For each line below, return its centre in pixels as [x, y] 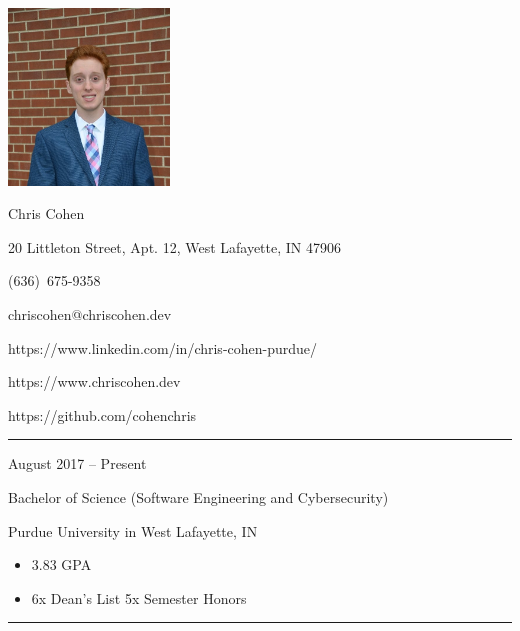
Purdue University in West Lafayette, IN [133, 530]
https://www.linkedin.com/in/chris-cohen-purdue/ [163, 347]
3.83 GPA [61, 564]
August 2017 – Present [77, 463]
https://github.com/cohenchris [102, 414]
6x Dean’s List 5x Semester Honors [139, 597]
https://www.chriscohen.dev [94, 381]
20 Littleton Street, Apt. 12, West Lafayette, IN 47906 [174, 246]
